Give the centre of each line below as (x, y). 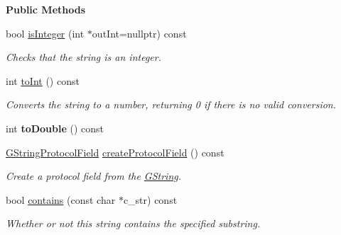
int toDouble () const (55, 128)
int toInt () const (43, 80)
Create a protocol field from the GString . (94, 176)
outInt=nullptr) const (139, 33)
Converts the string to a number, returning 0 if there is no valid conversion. (171, 104)
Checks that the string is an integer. (83, 57)
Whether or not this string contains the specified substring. (133, 223)
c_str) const (150, 199)
